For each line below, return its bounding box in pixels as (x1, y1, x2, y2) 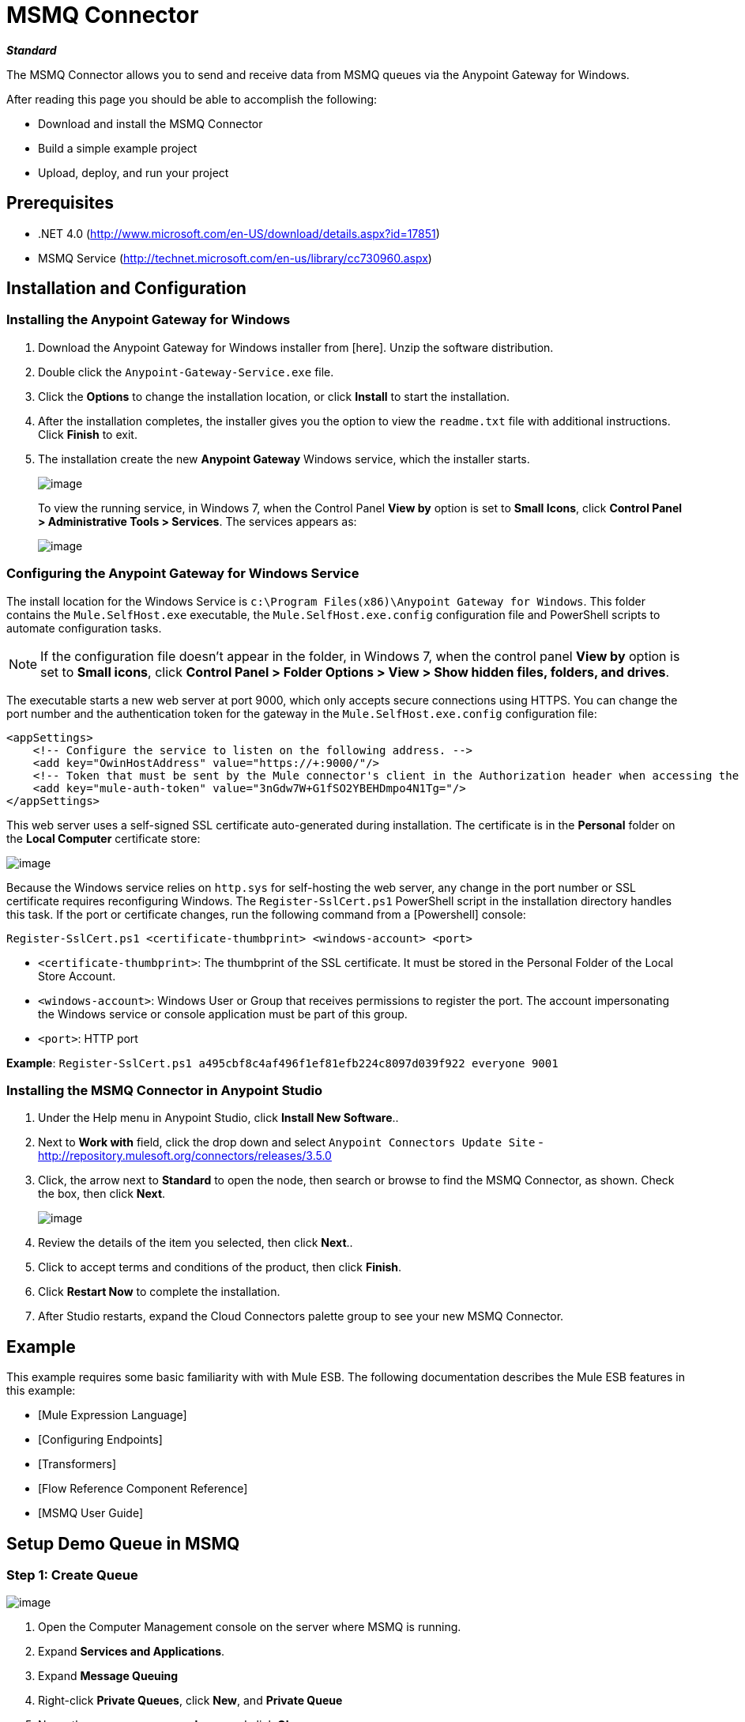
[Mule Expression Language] (38, 1408, 187, 1422)
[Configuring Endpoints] (38, 1433, 163, 1447)
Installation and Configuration (6, 278, 246, 299)
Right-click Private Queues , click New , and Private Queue (38, 1694, 343, 1708)
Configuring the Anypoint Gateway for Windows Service (6, 565, 359, 582)
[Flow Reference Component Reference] (38, 1482, 248, 1496)
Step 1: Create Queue (6, 1567, 138, 1583)
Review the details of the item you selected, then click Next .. (38, 1236, 353, 1250)
